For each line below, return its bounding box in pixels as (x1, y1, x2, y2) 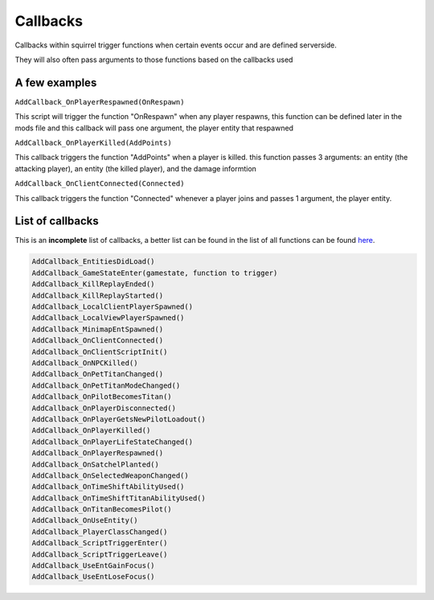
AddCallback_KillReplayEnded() (31, 280, 156, 289)
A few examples (14, 76, 97, 89)
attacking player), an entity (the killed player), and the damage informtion (14, 163, 257, 173)
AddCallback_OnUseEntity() (31, 516, 138, 525)
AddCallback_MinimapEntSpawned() (31, 324, 164, 334)
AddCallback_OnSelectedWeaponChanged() (31, 471, 189, 480)
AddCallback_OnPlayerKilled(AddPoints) (14, 138, 172, 148)
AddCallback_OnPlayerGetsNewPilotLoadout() (31, 414, 207, 424)
